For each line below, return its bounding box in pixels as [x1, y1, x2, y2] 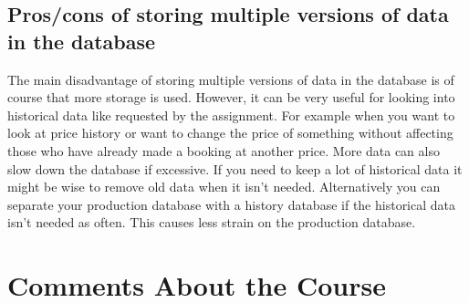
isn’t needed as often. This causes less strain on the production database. [7, 213, 416, 232]
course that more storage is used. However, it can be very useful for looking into [7, 88, 455, 107]
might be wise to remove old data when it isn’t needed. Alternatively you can [7, 177, 441, 196]
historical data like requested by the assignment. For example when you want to [7, 105, 455, 124]
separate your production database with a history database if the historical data [7, 194, 456, 214]
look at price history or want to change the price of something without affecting [7, 123, 453, 142]
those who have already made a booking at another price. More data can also [7, 141, 440, 160]
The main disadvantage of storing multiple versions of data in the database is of [7, 69, 454, 89]
